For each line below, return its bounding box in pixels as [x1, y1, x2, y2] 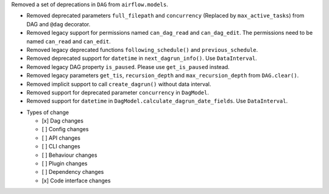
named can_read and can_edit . [26, 37, 111, 45]
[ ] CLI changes [41, 143, 80, 150]
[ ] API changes [41, 134, 80, 142]
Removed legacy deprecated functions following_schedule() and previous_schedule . [26, 46, 258, 53]
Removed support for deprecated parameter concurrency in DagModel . [26, 88, 210, 96]
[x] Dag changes [41, 117, 83, 124]
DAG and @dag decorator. [26, 20, 91, 27]
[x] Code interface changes [41, 177, 111, 184]
